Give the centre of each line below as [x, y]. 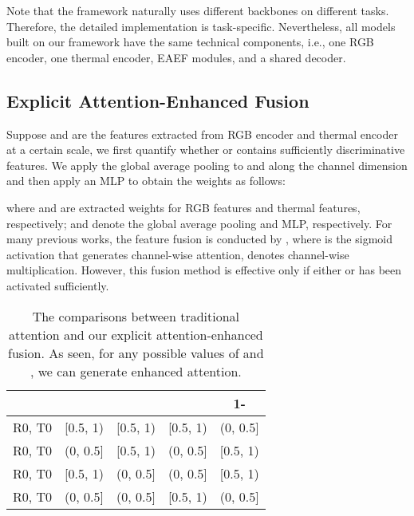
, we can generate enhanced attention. [136, 371]
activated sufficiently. [58, 285]
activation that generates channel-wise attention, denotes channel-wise [178, 254]
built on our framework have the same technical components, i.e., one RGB [190, 42]
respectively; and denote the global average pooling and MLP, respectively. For [199, 223]
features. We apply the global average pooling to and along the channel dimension [207, 165]
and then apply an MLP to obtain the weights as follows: [146, 181]
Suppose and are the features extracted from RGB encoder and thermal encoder [202, 134]
